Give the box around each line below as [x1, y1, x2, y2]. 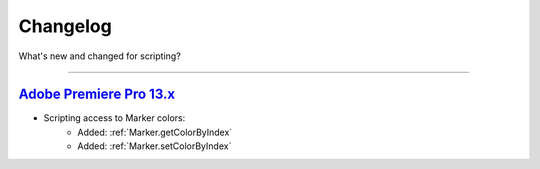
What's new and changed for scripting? [18, 50, 182, 62]
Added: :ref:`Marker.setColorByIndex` [77, 140, 232, 152]
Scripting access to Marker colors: [43, 112, 186, 124]
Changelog [18, 15, 112, 37]
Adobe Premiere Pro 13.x [18, 86, 175, 103]
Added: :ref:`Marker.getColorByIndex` [77, 126, 233, 138]
